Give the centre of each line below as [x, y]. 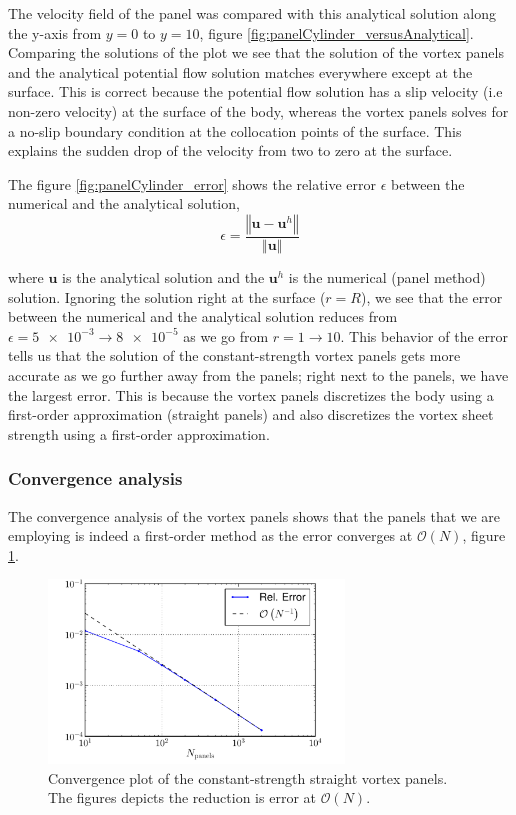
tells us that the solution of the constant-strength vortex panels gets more [234, 355]
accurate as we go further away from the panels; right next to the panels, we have [258, 374]
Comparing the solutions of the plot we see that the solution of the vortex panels [256, 52]
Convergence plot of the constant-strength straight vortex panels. [248, 777]
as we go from [226, 335]
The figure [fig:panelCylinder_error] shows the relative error [192, 183]
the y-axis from [55, 32]
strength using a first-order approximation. [139, 433]
